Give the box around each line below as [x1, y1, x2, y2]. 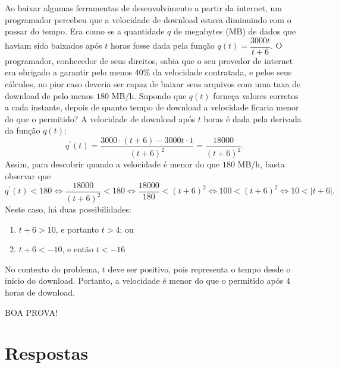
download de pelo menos [5, 89, 94, 101]
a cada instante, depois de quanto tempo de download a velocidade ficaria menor [5, 101, 299, 113]
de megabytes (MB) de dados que [174, 25, 296, 37]
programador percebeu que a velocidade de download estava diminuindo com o [5, 13, 291, 26]
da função [5, 124, 40, 137]
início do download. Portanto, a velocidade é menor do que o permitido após [5, 274, 284, 287]
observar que [5, 170, 51, 182]
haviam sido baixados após [5, 39, 102, 52]
